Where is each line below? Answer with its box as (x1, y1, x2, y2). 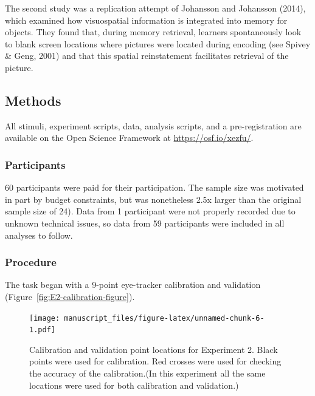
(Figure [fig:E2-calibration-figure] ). (5, 290, 135, 302)
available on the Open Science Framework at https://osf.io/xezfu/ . (5, 131, 254, 144)
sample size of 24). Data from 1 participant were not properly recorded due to (5, 205, 296, 217)
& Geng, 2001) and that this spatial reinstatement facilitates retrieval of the (5, 49, 289, 62)
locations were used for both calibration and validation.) (29, 378, 239, 391)
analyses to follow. (5, 228, 73, 241)
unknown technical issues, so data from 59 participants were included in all (5, 216, 285, 229)
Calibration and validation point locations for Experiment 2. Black (29, 343, 278, 355)
